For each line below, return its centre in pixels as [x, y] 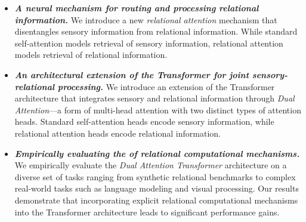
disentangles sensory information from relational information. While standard [156, 31]
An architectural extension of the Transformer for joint [132, 74]
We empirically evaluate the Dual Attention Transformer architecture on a [151, 165]
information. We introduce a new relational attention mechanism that [146, 19]
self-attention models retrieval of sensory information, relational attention [149, 43]
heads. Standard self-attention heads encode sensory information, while [144, 121]
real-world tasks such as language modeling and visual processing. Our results [157, 188]
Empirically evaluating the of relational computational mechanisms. [157, 153]
